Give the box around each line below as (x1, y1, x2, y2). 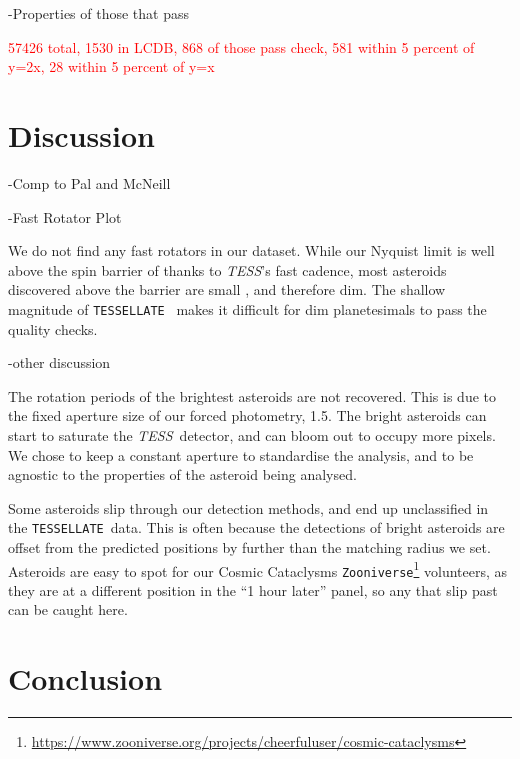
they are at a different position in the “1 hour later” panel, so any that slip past (8, 579, 498, 600)
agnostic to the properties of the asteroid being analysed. (8, 464, 357, 485)
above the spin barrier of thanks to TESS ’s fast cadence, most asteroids (8, 259, 447, 280)
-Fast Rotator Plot (8, 206, 122, 227)
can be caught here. (8, 599, 128, 620)
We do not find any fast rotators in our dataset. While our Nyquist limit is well (8, 240, 495, 261)
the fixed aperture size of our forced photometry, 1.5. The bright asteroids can (8, 405, 487, 426)
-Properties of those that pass (8, 3, 190, 23)
